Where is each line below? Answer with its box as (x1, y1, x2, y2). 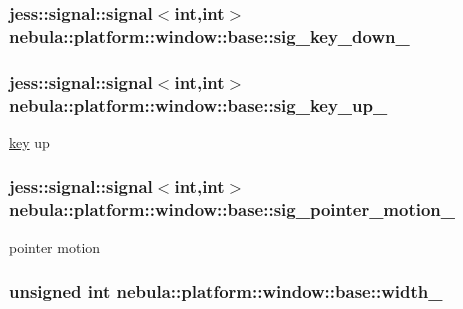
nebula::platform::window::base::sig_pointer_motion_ (9, 197, 456, 222)
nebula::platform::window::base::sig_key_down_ (9, 23, 410, 48)
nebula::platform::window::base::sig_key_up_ (9, 92, 388, 117)
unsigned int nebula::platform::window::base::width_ (9, 279, 443, 304)
